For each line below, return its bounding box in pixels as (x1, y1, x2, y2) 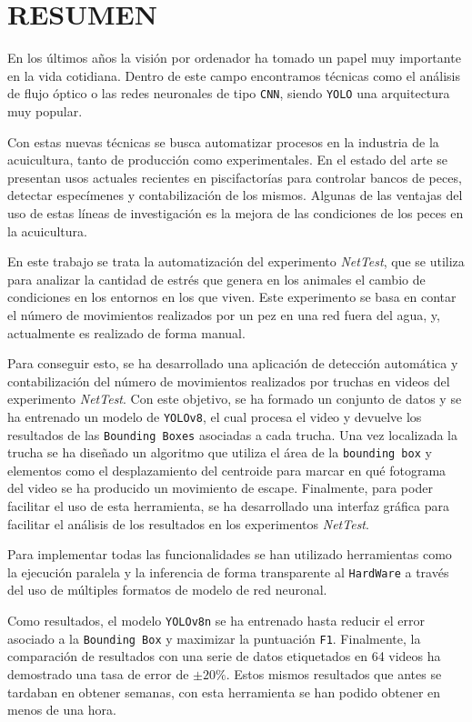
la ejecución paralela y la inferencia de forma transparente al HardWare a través (7, 562, 449, 581)
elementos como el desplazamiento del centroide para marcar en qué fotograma (7, 460, 447, 479)
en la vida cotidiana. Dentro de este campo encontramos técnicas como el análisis (7, 65, 460, 85)
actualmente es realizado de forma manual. (7, 323, 246, 342)
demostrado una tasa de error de (7, 664, 189, 683)
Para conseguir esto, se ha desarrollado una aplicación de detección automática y (7, 354, 458, 373)
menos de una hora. (7, 700, 116, 719)
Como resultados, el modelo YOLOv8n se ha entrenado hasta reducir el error (7, 611, 426, 630)
